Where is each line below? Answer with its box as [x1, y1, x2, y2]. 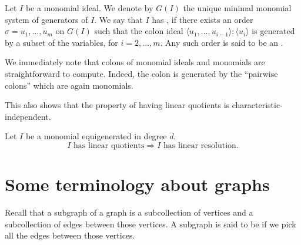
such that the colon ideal [94, 25, 183, 37]
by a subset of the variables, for [5, 36, 118, 48]
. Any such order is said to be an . [160, 36, 283, 48]
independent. [5, 110, 51, 122]
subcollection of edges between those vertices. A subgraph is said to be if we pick [5, 217, 296, 230]
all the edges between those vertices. [5, 229, 135, 241]
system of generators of [5, 13, 88, 25]
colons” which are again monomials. [5, 79, 133, 91]
